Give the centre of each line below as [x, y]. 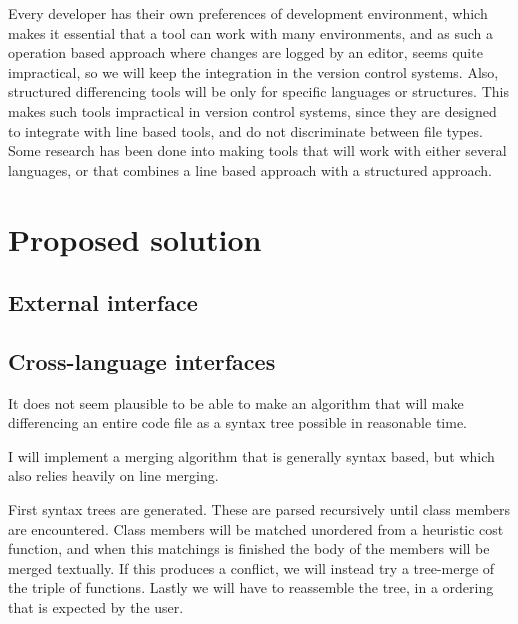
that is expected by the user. [96, 607]
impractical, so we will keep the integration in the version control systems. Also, [253, 71]
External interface [103, 302]
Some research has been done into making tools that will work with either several [257, 150]
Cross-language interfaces [142, 360]
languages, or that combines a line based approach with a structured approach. [250, 169]
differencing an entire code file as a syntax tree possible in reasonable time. [238, 422]
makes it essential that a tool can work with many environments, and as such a [251, 32]
